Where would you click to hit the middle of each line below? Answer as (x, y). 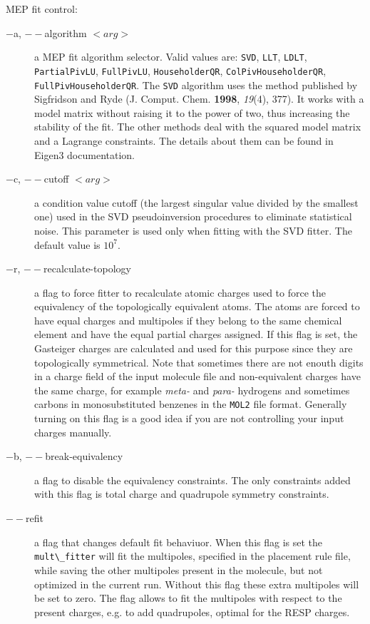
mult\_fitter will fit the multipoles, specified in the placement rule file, (192, 556)
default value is (67, 244)
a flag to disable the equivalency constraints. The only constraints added (192, 480)
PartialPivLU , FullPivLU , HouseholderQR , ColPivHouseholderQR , (180, 70)
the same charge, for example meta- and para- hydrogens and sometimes (192, 390)
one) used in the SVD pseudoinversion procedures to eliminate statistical (193, 216)
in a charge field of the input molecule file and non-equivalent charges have (197, 376)
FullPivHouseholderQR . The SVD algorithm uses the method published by (196, 85)
